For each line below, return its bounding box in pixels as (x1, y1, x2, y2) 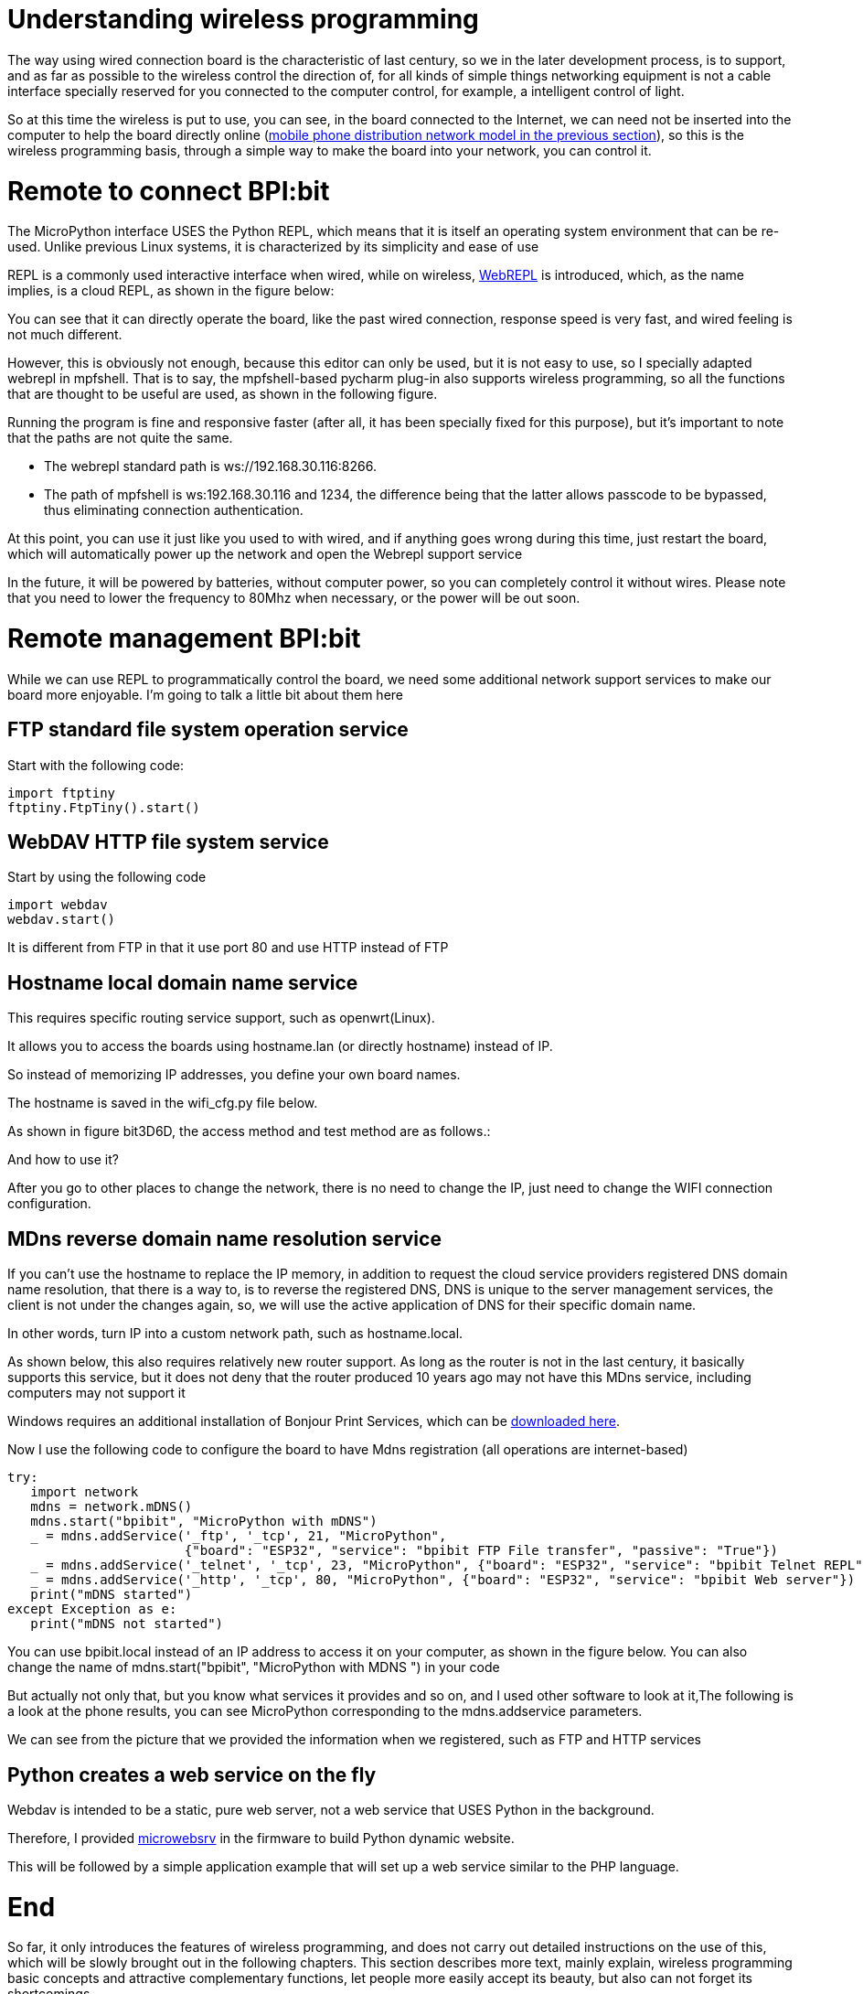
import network (30, 1485, 139, 1500)
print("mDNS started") (30, 1587, 193, 1603)
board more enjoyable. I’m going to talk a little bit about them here (7, 686, 403, 702)
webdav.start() (7, 912, 116, 927)
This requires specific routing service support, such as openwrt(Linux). (7, 1010, 435, 1026)
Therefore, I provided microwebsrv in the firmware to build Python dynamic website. (7, 1829, 515, 1846)
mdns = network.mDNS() (30, 1499, 193, 1515)
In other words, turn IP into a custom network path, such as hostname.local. (7, 1325, 463, 1342)
